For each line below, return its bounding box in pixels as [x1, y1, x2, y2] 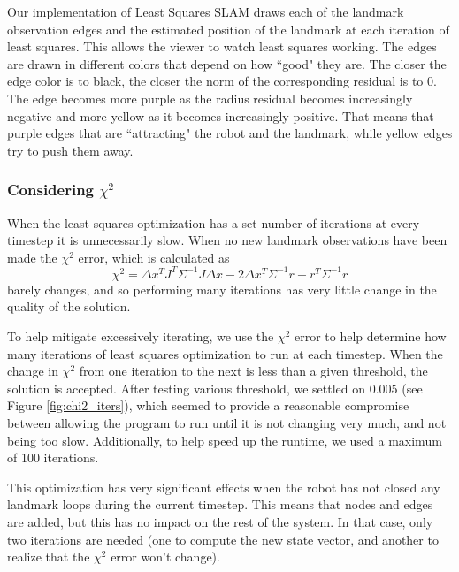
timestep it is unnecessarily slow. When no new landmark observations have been [7, 231, 448, 249]
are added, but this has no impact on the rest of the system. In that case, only [7, 512, 433, 530]
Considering [7, 179, 95, 201]
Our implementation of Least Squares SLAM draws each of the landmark [7, 3, 404, 20]
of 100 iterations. [7, 448, 99, 467]
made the [7, 248, 57, 266]
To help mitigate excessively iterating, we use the [7, 327, 274, 346]
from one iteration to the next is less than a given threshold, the [79, 362, 428, 380]
